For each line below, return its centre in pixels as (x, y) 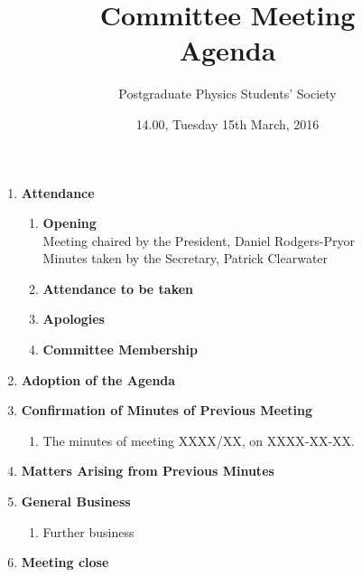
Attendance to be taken (118, 288)
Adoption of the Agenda (98, 379)
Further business (88, 531)
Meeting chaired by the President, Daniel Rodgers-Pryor (199, 240)
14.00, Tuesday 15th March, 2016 (227, 123)
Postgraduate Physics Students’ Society (227, 94)
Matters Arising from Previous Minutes (148, 471)
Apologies (74, 319)
